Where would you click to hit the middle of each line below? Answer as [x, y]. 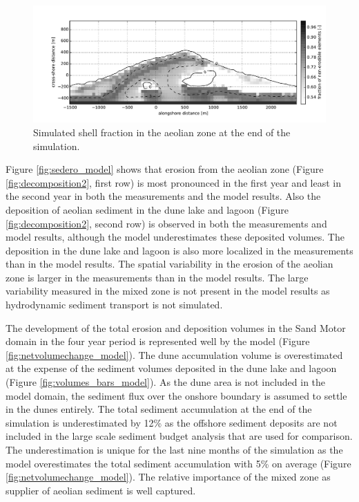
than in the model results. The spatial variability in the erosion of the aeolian [169, 264]
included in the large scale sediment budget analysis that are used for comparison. [179, 436]
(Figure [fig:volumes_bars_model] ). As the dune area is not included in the [166, 382]
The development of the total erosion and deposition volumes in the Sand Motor [176, 327]
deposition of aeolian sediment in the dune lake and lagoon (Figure [147, 209]
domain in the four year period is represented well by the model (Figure [158, 341]
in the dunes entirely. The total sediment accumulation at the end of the [159, 409]
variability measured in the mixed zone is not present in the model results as [168, 291]
